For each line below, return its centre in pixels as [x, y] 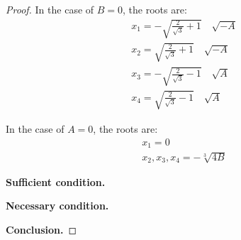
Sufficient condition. [56, 181]
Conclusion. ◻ [41, 229]
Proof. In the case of [50, 9]
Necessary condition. [57, 206]
